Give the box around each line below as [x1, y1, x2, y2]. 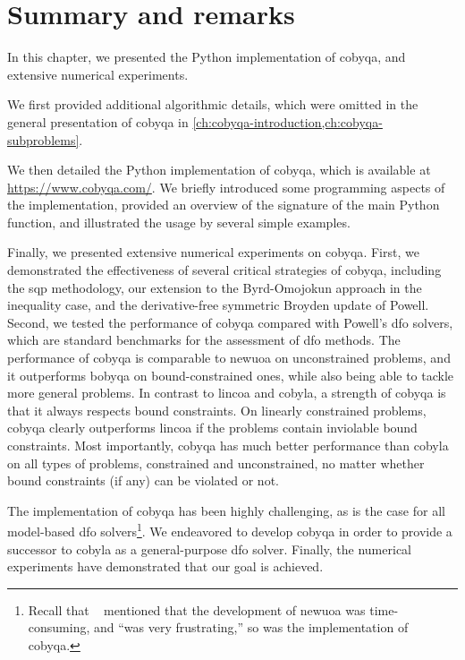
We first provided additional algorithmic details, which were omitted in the [7, 95, 418, 114]
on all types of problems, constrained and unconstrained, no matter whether [7, 453, 425, 472]
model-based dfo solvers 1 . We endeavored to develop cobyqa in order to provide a [7, 519, 452, 541]
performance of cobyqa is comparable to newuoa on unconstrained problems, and [7, 348, 451, 367]
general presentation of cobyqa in [7, 112, 189, 131]
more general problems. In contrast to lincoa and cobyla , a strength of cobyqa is [7, 383, 446, 402]
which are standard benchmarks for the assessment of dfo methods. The [7, 330, 401, 349]
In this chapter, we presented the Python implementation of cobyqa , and [7, 47, 406, 66]
